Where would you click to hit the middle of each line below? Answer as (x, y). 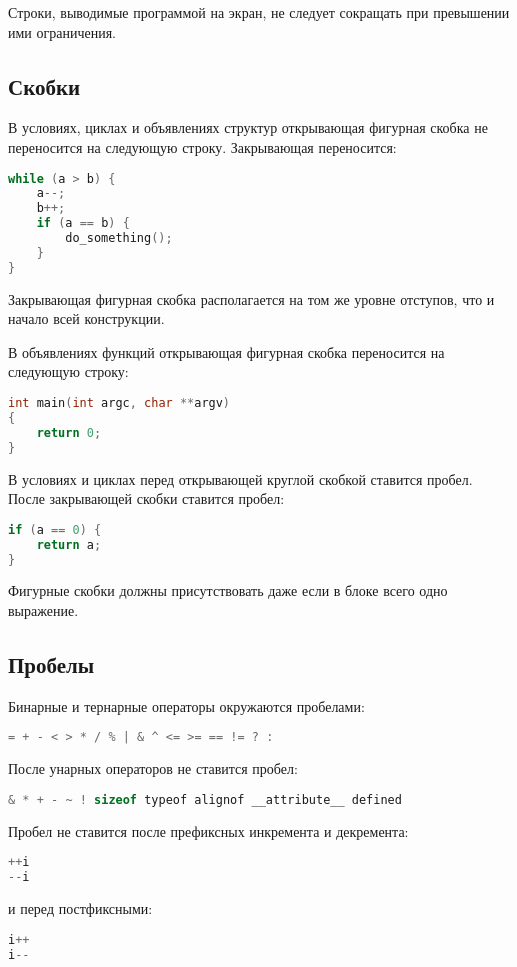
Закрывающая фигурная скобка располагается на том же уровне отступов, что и (251, 298)
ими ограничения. (62, 31)
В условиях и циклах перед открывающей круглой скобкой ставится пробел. (240, 478)
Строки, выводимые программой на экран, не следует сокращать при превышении (259, 12)
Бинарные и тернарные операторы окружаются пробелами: (186, 705)
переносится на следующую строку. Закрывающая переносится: (202, 146)
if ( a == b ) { (83, 223)
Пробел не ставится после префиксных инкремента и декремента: (208, 830)
